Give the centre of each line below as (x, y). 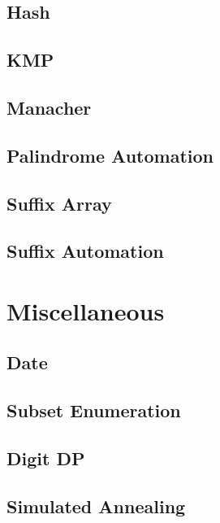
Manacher (49, 107)
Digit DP (46, 458)
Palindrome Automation (110, 155)
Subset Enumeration (94, 410)
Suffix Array (59, 203)
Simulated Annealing (96, 506)
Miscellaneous (86, 310)
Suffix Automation (85, 251)
